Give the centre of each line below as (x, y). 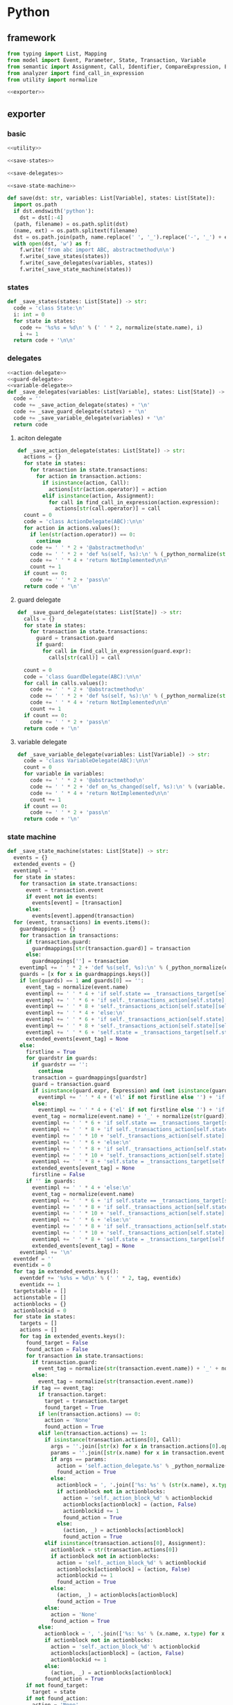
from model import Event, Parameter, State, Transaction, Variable (107, 60)
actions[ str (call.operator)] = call (107, 509)
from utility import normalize (52, 80)
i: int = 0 (29, 314)
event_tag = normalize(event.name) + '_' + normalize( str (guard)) (130, 1116)
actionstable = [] (40, 1297)
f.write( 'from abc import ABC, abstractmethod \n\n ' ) (97, 250)
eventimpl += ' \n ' (46, 1252)
